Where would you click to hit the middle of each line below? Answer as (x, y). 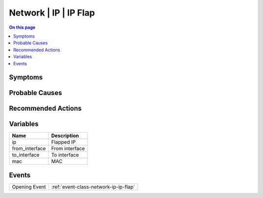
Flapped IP (64, 142)
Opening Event (29, 187)
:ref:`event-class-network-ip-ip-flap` (93, 187)
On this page (22, 27)
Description (65, 136)
